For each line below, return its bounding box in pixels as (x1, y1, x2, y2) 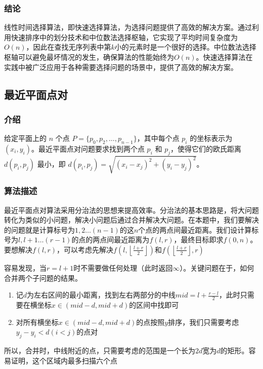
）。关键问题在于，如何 (180, 262, 254, 273)
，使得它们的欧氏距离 (170, 143, 242, 154)
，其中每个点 (137, 133, 180, 143)
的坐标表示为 (190, 133, 233, 143)
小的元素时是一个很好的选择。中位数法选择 (114, 42, 256, 52)
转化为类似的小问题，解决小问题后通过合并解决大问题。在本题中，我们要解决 (4, 214, 259, 225)
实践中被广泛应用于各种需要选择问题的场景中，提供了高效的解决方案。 (4, 61, 238, 72)
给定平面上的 (4, 133, 47, 143)
